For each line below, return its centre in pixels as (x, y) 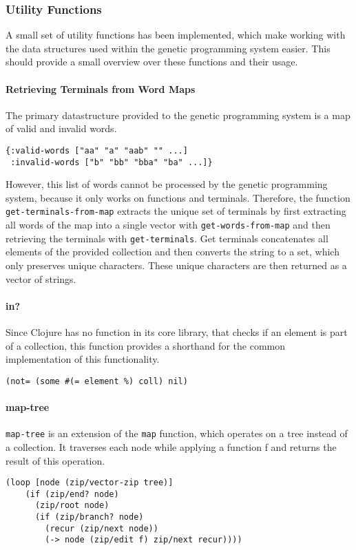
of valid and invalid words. (61, 128)
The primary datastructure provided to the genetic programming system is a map (178, 115)
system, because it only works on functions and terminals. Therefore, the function (178, 197)
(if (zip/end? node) (72, 494)
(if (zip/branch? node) (89, 517)
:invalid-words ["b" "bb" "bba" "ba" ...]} (112, 162)
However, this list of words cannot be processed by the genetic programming (167, 184)
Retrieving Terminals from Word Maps (101, 88)
